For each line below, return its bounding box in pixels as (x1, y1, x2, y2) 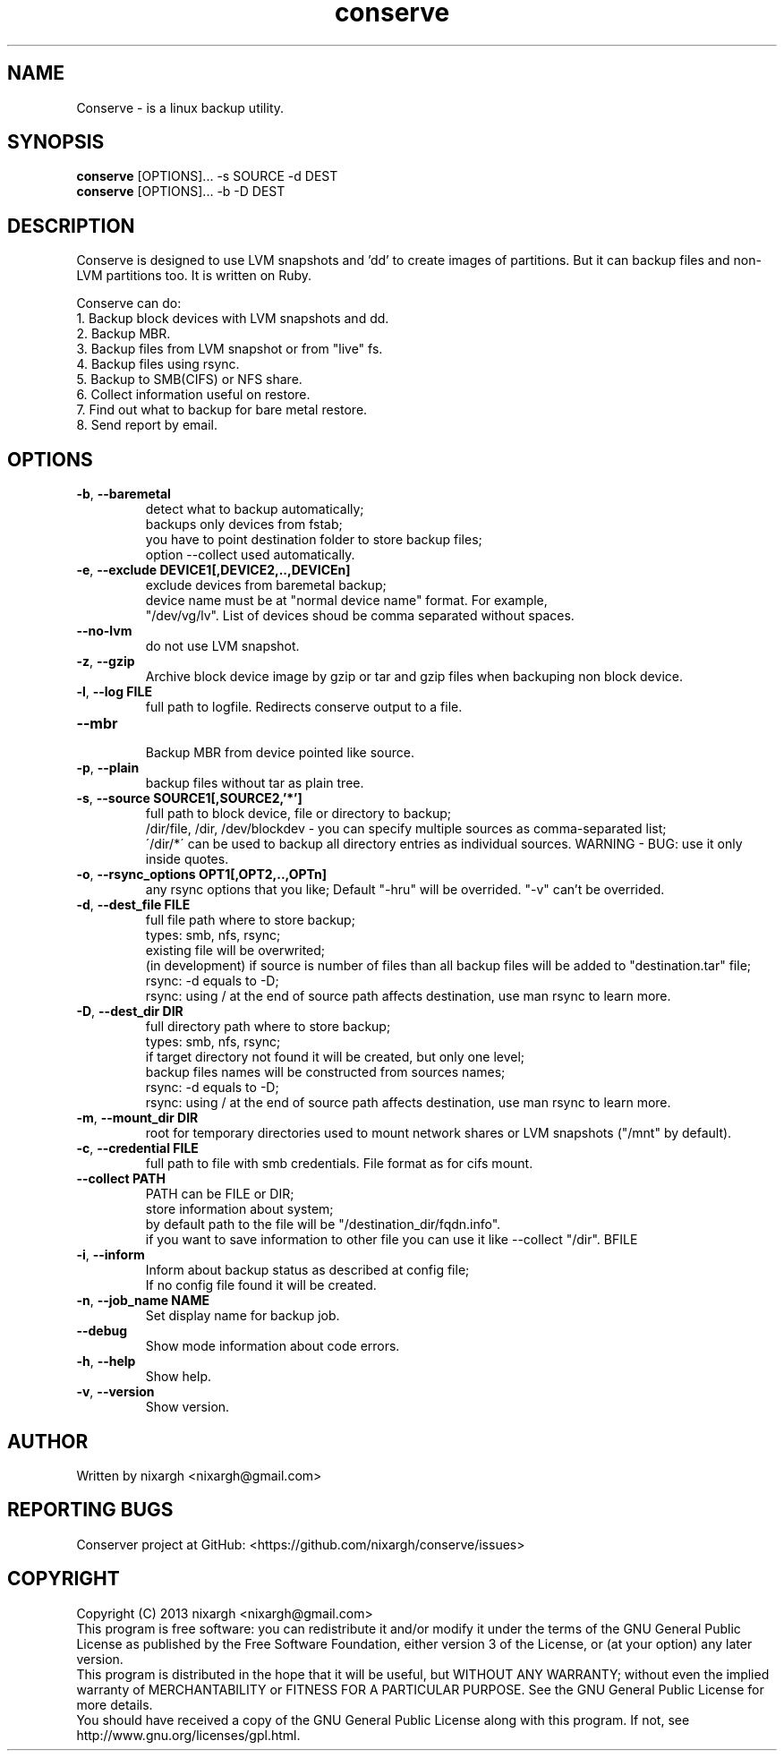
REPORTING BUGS (7, 1498, 174, 1522)
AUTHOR (7, 1429, 89, 1453)
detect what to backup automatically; (145, 501, 364, 517)
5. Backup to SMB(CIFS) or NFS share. (76, 371, 303, 388)
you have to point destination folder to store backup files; (145, 532, 482, 548)
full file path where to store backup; (145, 912, 355, 928)
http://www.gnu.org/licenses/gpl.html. (76, 1727, 301, 1743)
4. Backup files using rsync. (76, 356, 240, 372)
